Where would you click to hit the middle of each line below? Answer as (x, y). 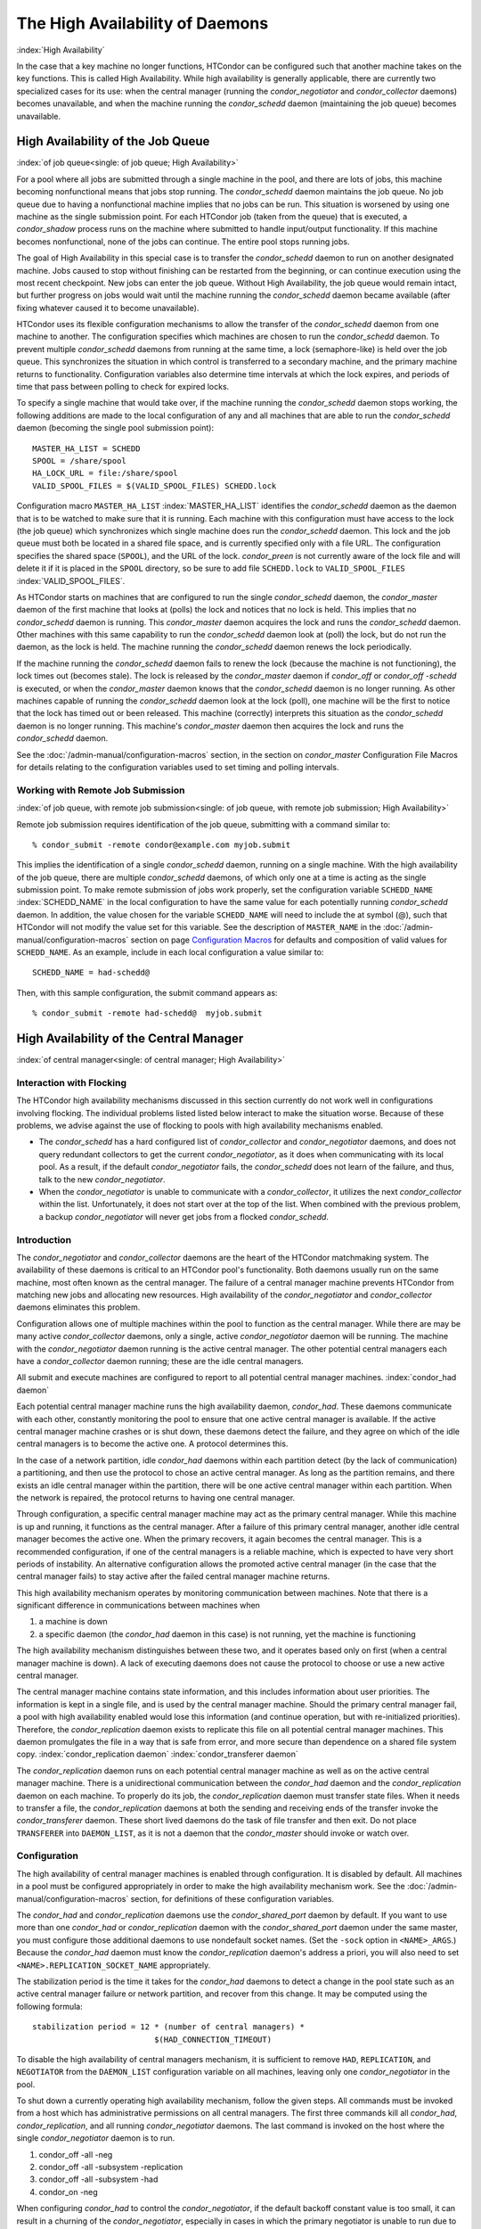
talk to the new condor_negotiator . (102, 1179)
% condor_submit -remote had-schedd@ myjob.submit (147, 1013)
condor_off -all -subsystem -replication (111, 2167)
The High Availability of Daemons (143, 23)
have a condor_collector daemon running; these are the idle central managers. (160, 1361)
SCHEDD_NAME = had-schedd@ (91, 973)
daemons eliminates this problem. (78, 1307)
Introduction (44, 1239)
